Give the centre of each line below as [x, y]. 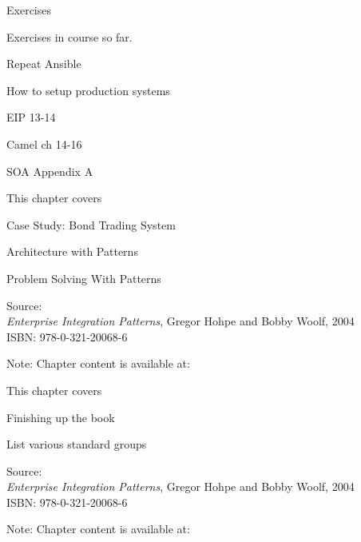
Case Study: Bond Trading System [91, 224]
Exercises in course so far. [69, 36]
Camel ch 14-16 [44, 143]
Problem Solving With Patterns [84, 278]
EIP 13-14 [31, 117]
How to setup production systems [88, 90]
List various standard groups [77, 444]
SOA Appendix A [50, 171]
